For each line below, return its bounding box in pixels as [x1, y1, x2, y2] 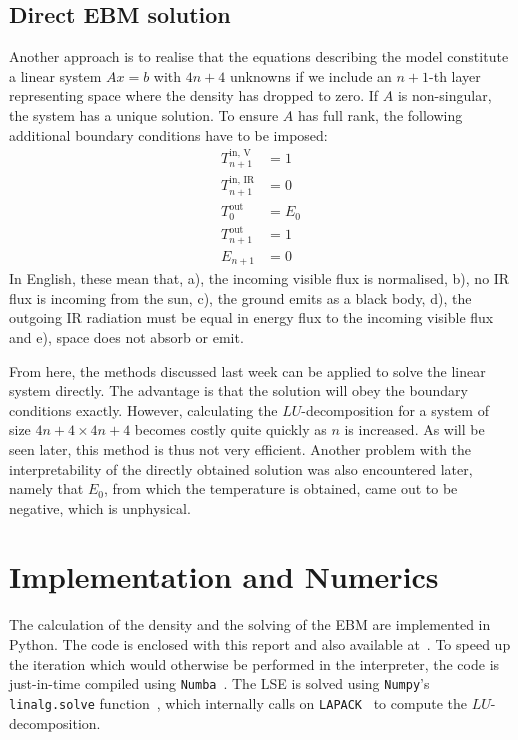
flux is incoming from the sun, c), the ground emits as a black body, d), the [9, 287, 472, 308]
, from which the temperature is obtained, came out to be [103, 478, 458, 499]
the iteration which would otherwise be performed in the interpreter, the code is [9, 653, 500, 674]
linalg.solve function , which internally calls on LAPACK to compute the [9, 692, 468, 713]
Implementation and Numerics [9, 556, 439, 597]
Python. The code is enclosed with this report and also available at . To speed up [9, 634, 511, 654]
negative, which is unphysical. [9, 497, 191, 518]
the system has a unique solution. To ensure [9, 104, 279, 125]
